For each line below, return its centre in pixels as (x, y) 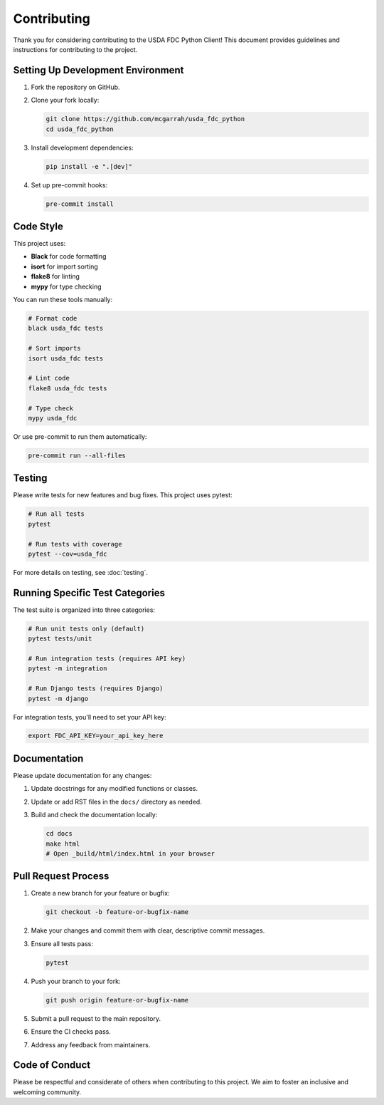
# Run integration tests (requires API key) (107, 658)
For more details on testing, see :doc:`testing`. (81, 572)
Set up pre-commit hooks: (69, 185)
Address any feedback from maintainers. (91, 1044)
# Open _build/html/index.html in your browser (130, 854)
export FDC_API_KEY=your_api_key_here (96, 736)
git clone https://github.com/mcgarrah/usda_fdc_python (145, 119)
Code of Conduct (52, 1065)
